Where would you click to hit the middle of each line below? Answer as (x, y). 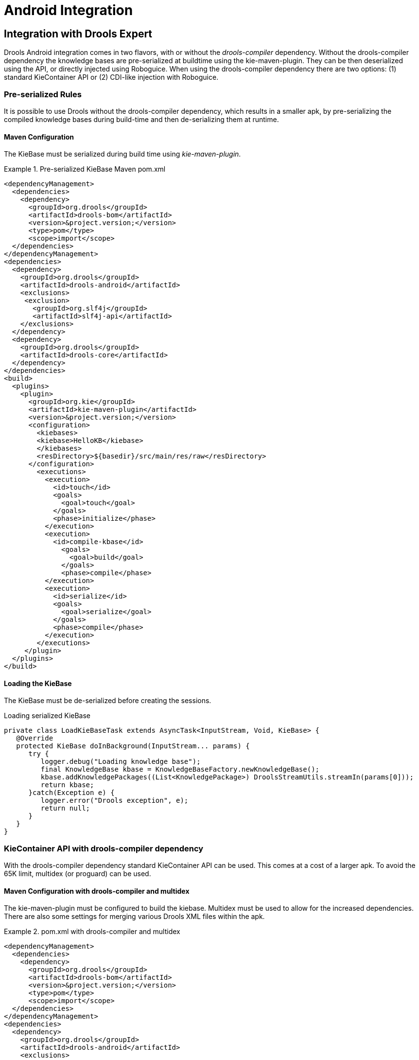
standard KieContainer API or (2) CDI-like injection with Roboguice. (111, 77)
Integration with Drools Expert (78, 34)
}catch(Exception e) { (71, 793)
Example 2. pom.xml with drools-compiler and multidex (92, 932)
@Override (35, 738)
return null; (65, 808)
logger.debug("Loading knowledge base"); (121, 762)
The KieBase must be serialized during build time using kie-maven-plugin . (122, 154)
